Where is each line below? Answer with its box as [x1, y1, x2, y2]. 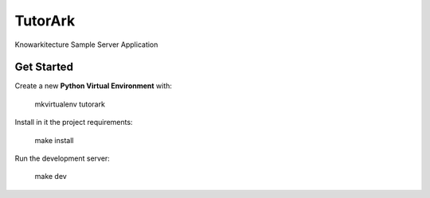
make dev [34, 172, 67, 181]
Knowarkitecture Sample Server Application [14, 40, 158, 49]
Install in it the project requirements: [14, 118, 133, 127]
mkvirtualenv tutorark [34, 99, 105, 109]
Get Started [14, 60, 73, 74]
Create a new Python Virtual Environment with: [14, 81, 173, 91]
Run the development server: [14, 153, 111, 163]
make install [34, 135, 74, 145]
